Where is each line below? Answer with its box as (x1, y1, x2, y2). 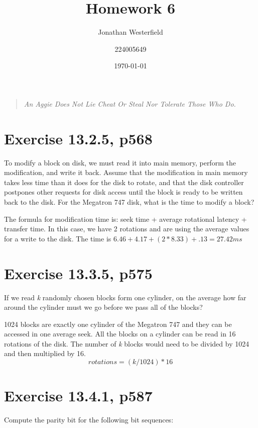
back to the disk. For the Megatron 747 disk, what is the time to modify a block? (4, 197, 254, 207)
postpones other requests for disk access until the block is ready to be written (4, 187, 243, 197)
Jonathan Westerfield (98, 27, 163, 37)
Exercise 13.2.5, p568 (4, 128, 153, 148)
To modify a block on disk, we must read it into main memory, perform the (4, 157, 236, 167)
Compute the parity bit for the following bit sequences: (4, 414, 174, 425)
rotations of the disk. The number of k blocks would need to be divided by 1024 (4, 338, 249, 349)
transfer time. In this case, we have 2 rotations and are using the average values (4, 223, 249, 234)
